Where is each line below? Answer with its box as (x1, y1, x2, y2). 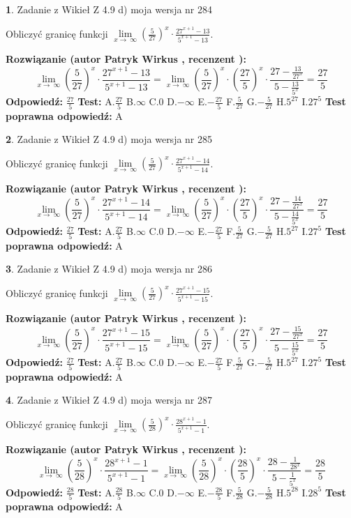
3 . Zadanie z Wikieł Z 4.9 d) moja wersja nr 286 (6, 261, 213, 276)
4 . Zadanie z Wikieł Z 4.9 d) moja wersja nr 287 (6, 393, 213, 407)
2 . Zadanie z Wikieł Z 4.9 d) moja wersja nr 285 (6, 132, 213, 146)
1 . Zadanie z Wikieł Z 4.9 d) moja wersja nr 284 (6, 2, 213, 16)
